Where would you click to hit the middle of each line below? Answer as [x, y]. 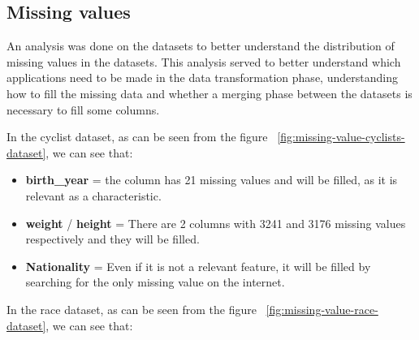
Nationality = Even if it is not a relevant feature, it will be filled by [198, 266]
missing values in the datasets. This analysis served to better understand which [204, 61]
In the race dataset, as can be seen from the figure [132, 309]
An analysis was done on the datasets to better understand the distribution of [201, 46]
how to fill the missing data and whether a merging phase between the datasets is [209, 93]
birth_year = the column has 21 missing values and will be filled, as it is [212, 180]
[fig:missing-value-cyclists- [341, 137]
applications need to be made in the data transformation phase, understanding [202, 77]
